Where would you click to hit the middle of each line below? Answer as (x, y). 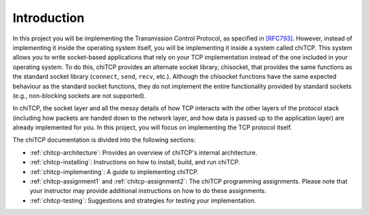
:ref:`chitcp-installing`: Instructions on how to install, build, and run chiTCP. (135, 162)
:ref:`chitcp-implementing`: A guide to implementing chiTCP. (114, 172)
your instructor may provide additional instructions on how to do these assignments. (148, 191)
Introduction (49, 18)
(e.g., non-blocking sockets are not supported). (79, 95)
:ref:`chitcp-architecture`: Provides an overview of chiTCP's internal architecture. (143, 152)
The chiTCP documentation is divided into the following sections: (104, 140)
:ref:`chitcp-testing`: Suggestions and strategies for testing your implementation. (143, 200)
